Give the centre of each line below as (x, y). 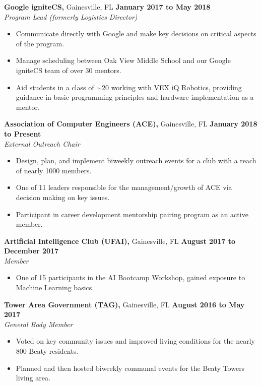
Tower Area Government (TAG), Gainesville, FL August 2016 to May (124, 304)
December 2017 (31, 251)
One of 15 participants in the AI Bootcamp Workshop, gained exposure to (130, 277)
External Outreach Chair (42, 143)
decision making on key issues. (63, 197)
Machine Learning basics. (55, 287)
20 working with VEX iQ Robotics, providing (172, 87)
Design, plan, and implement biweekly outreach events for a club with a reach (136, 160)
